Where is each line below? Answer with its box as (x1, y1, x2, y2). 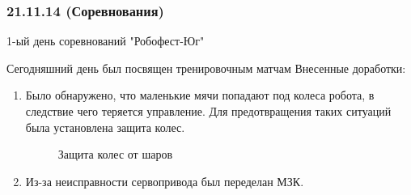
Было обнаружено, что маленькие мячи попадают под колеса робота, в (25, 87, 375, 104)
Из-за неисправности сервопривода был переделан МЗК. (25, 172, 304, 189)
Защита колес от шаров (57, 146, 172, 163)
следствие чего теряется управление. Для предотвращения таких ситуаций (25, 103, 392, 119)
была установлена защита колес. (25, 118, 185, 135)
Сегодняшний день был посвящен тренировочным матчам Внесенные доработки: (6, 59, 406, 76)
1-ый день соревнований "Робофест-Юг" (6, 32, 205, 49)
